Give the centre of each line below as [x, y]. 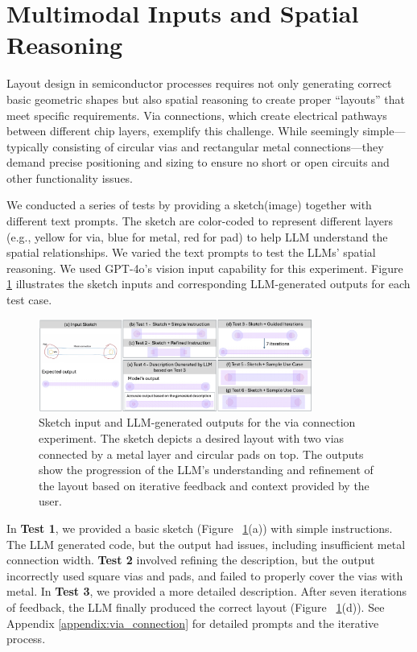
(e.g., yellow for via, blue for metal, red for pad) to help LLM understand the [197, 236]
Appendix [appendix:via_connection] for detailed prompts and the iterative [193, 623]
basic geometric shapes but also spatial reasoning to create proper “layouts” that [206, 99]
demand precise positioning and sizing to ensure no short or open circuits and [198, 162]
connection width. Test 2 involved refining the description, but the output [191, 560]
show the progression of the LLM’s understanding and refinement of [206, 470]
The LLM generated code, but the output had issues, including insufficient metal [206, 544]
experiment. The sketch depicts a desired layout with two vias [192, 438]
